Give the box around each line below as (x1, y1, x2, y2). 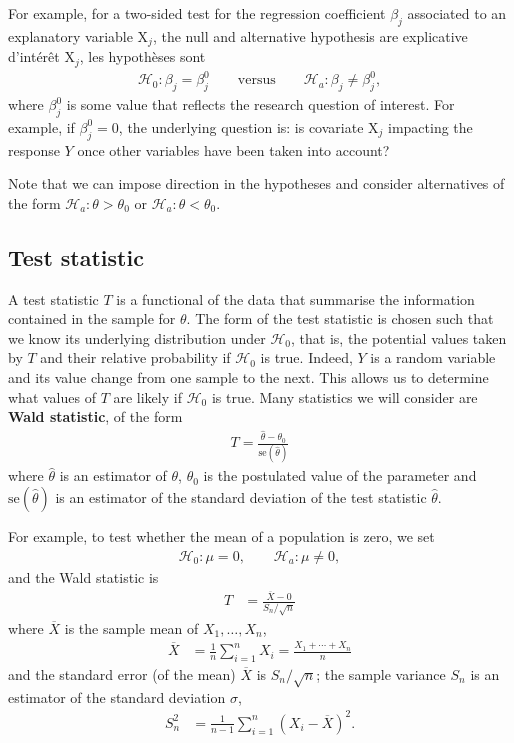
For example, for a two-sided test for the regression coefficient (8, 3, 386, 23)
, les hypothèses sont (79, 46, 206, 67)
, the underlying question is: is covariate (118, 116, 364, 137)
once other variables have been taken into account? (77, 139, 390, 160)
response (8, 139, 60, 160)
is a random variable (370, 347, 496, 368)
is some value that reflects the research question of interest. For (66, 94, 455, 115)
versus (237, 73, 276, 88)
